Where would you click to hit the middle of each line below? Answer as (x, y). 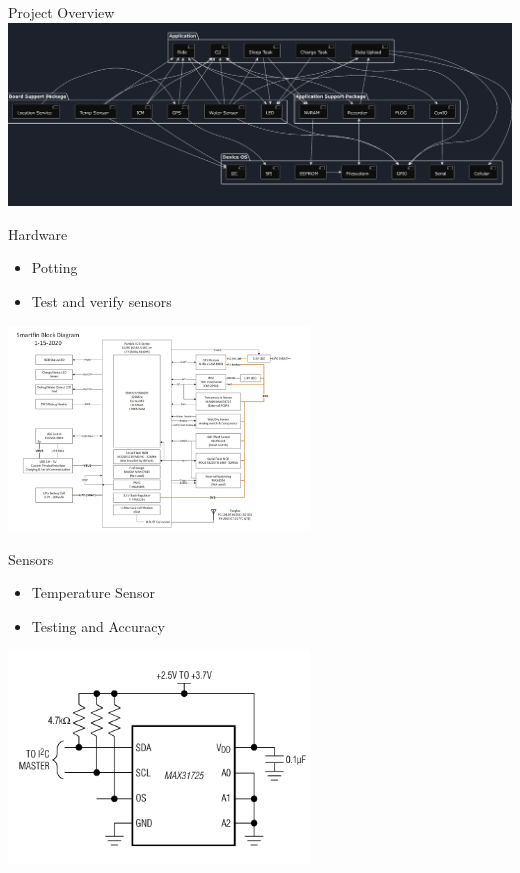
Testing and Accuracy (98, 625)
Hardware (38, 233)
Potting (54, 267)
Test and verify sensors (101, 300)
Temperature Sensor (93, 592)
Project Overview (61, 12)
